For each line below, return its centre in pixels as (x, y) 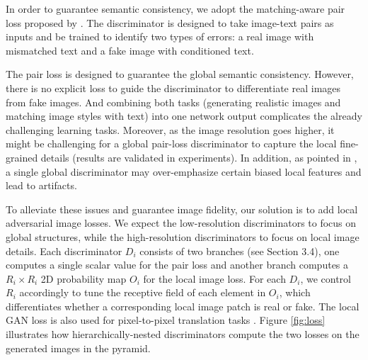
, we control (326, 278)
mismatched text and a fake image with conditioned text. (130, 50)
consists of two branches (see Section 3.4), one (240, 251)
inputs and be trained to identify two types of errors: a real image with (160, 36)
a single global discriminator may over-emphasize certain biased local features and (184, 171)
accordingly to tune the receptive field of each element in (143, 292)
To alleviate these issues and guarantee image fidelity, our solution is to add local (182, 209)
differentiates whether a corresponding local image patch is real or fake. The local (183, 306)
